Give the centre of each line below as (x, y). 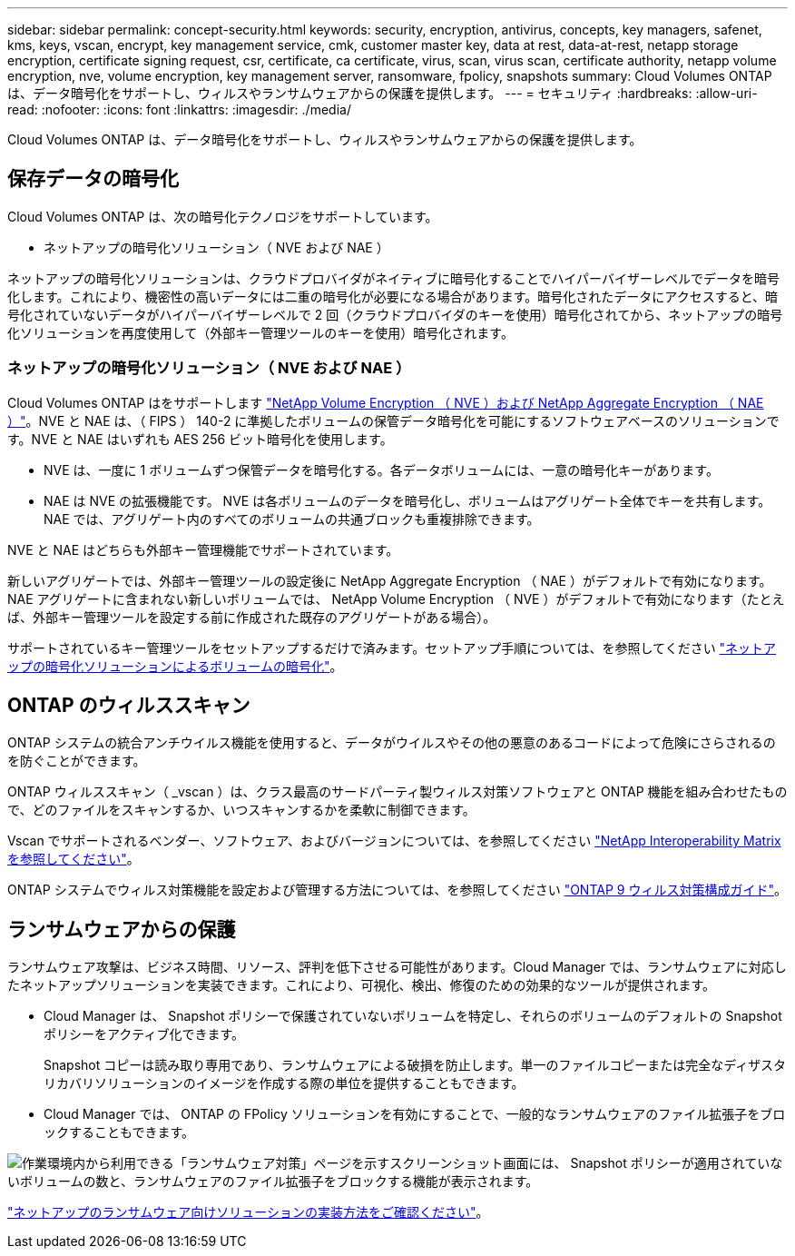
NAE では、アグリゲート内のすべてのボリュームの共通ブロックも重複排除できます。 (292, 519)
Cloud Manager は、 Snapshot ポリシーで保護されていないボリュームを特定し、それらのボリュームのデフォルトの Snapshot (413, 1016)
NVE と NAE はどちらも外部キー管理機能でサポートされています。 (203, 549)
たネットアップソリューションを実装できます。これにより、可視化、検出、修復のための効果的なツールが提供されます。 (362, 985)
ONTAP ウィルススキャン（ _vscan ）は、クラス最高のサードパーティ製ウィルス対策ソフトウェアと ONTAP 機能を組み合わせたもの (397, 792)
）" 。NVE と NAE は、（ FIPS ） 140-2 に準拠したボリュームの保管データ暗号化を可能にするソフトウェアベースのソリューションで (393, 420)
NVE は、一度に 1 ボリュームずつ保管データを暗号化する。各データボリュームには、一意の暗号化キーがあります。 (381, 470)
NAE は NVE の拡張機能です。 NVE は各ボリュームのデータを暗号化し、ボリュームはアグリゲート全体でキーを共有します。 (407, 500)
